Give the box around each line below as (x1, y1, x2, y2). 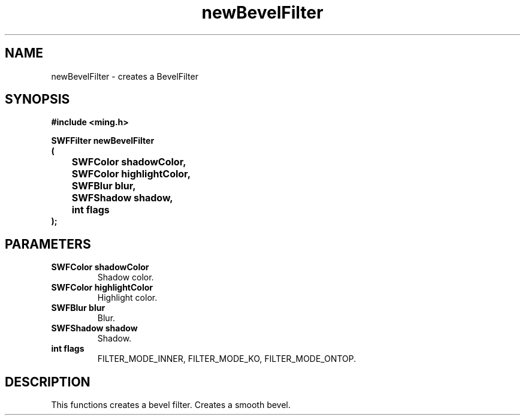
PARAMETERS (5, 236, 91, 252)
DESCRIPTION (5, 374, 90, 389)
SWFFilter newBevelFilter (51, 135, 155, 146)
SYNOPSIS (5, 92, 70, 107)
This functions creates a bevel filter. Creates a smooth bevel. (51, 400, 291, 410)
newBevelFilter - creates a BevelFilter (51, 71, 198, 81)
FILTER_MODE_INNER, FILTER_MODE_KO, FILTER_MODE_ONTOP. (97, 353, 357, 364)
